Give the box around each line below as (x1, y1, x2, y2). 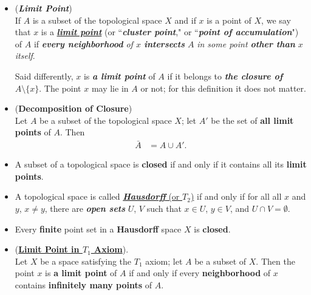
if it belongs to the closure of (167, 69, 283, 82)
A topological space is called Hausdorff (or (15, 190, 180, 203)
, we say (261, 13, 291, 26)
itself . (15, 49, 35, 62)
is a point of (207, 13, 251, 26)
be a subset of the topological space (39, 114, 172, 126)
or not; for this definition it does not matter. (140, 81, 306, 94)
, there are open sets (44, 202, 126, 214)
